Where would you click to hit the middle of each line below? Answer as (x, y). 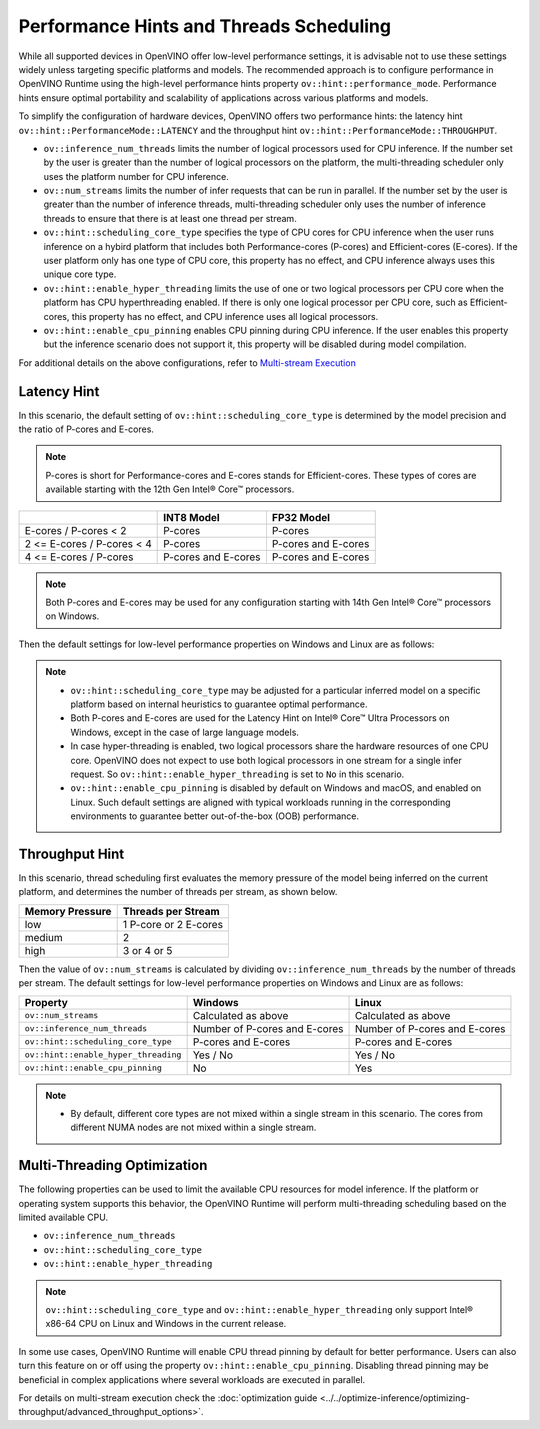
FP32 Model (300, 517)
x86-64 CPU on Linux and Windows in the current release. (166, 1324)
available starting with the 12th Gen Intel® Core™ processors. (170, 489)
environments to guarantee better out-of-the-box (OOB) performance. (215, 816)
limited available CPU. (63, 1217)
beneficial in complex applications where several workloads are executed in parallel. (192, 1379)
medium (44, 937)
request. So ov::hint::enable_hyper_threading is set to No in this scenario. (237, 774)
